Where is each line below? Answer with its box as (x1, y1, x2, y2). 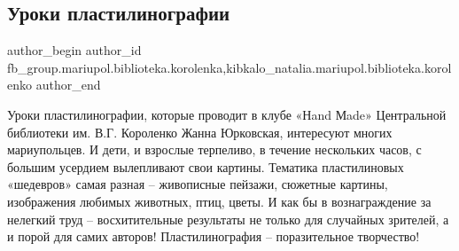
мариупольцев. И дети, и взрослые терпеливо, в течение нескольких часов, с (7, 140, 422, 159)
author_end (35, 75, 101, 94)
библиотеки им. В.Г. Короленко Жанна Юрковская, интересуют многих (7, 122, 393, 141)
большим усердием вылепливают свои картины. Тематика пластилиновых (7, 157, 404, 176)
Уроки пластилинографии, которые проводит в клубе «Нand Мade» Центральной (7, 105, 447, 123)
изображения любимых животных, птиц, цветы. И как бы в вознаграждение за (7, 192, 432, 210)
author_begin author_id (7, 41, 142, 59)
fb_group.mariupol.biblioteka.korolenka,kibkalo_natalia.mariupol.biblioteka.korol (7, 58, 452, 76)
